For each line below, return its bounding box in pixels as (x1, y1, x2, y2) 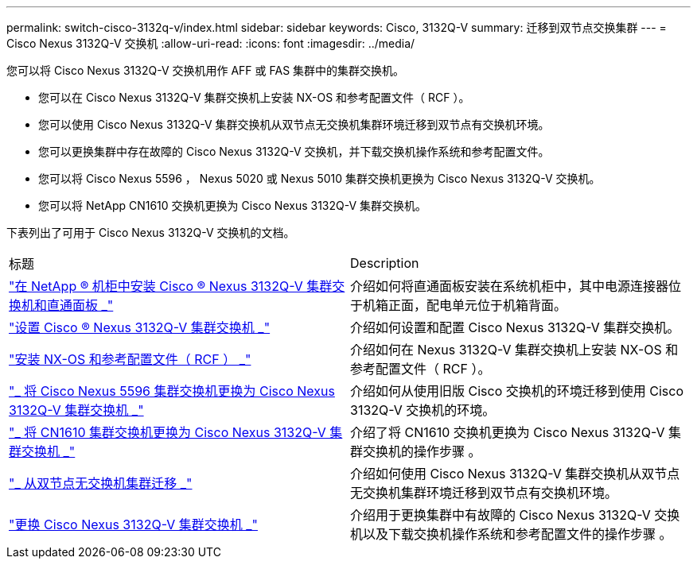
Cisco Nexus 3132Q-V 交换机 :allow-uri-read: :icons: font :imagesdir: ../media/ (6, 37, 415, 50)
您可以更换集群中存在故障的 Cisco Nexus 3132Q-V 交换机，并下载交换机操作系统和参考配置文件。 (38, 145, 550, 158)
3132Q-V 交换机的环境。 (350, 402, 496, 418)
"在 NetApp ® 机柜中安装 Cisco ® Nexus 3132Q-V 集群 (9, 278, 333, 294)
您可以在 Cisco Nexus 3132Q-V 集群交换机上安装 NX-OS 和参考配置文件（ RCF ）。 (38, 91, 470, 104)
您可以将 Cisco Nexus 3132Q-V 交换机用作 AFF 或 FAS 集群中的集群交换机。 (6, 64, 405, 77)
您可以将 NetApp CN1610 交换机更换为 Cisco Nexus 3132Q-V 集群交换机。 (38, 199, 427, 212)
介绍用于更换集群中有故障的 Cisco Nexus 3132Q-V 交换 (350, 507, 680, 523)
